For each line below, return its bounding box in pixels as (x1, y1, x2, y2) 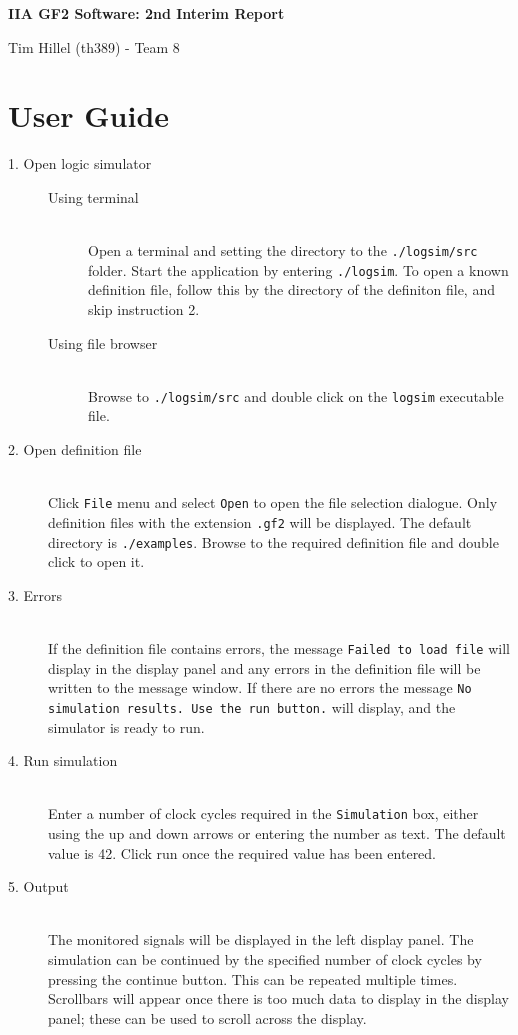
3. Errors (8, 584, 63, 605)
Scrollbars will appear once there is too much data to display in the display (48, 988, 509, 1009)
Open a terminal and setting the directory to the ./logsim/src (88, 240, 478, 261)
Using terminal (48, 186, 139, 207)
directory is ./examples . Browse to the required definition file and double (48, 531, 499, 552)
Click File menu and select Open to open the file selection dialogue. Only (48, 492, 498, 513)
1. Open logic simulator (8, 153, 152, 174)
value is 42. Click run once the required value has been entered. (48, 842, 437, 863)
